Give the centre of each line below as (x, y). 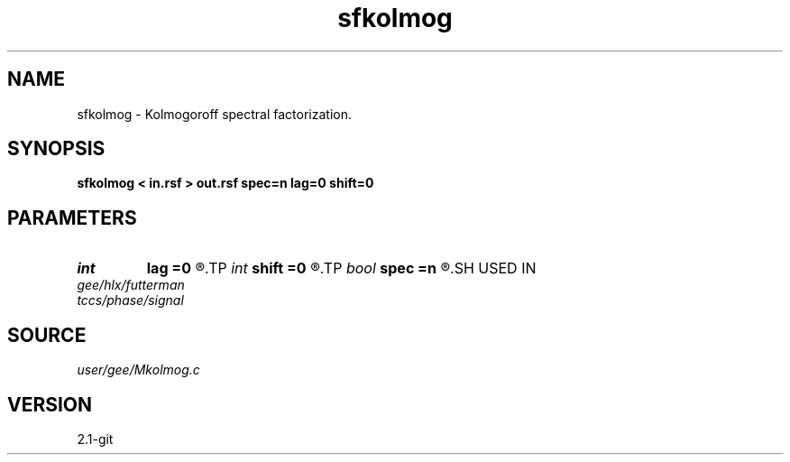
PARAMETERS (72, 217)
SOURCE (47, 335)
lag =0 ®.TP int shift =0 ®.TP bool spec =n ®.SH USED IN (341, 268)
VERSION (50, 404)
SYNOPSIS (56, 149)
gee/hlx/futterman (131, 285)
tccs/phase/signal (130, 300)
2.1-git (95, 439)
